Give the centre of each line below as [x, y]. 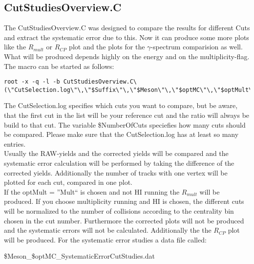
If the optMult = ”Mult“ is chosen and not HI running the [92, 191]
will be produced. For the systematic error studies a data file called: [105, 239]
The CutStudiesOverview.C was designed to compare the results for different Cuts [127, 28]
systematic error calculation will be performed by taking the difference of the [119, 163]
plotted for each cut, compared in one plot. [68, 182]
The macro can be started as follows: [59, 66]
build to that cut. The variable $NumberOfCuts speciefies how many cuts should [125, 124]
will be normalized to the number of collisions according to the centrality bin [119, 211]
